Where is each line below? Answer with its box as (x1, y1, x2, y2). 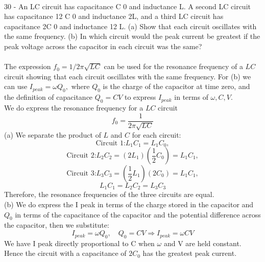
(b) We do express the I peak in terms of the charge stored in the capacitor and (4, 199, 254, 210)
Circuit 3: (66, 170, 97, 178)
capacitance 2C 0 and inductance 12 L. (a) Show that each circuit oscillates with (4, 20, 257, 31)
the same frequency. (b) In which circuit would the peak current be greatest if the (4, 31, 260, 41)
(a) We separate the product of (4, 129, 101, 140)
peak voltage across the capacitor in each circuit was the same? (4, 40, 202, 51)
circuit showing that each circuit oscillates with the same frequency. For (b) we (4, 71, 251, 81)
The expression (4, 61, 51, 72)
